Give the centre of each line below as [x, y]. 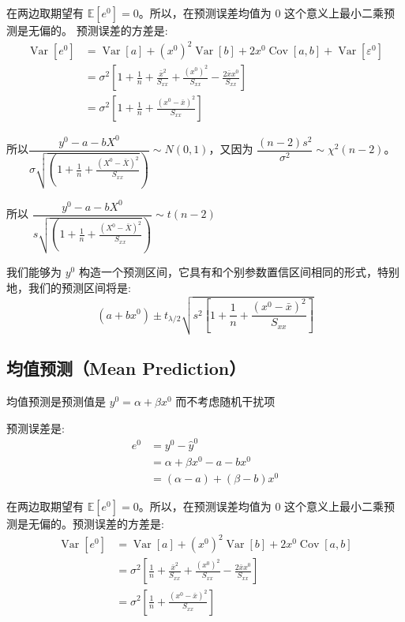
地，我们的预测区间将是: [69, 287]
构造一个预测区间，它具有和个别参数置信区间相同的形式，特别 [239, 272]
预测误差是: [36, 427]
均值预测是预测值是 [56, 401]
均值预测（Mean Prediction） [126, 368]
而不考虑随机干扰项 [225, 401]
